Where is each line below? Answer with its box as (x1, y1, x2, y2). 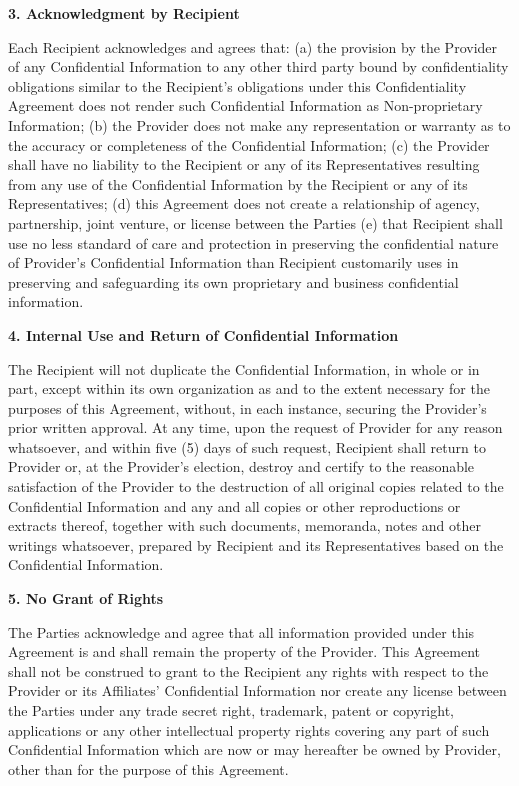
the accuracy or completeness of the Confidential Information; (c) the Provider (8, 134, 490, 155)
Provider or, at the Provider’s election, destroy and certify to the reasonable (8, 456, 475, 477)
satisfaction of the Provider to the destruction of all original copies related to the (8, 476, 504, 497)
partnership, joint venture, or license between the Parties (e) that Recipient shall (8, 212, 503, 233)
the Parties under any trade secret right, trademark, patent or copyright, (8, 700, 454, 720)
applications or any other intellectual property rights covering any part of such (8, 719, 490, 740)
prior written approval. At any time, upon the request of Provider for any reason (8, 417, 503, 438)
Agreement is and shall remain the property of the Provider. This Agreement (8, 641, 481, 662)
